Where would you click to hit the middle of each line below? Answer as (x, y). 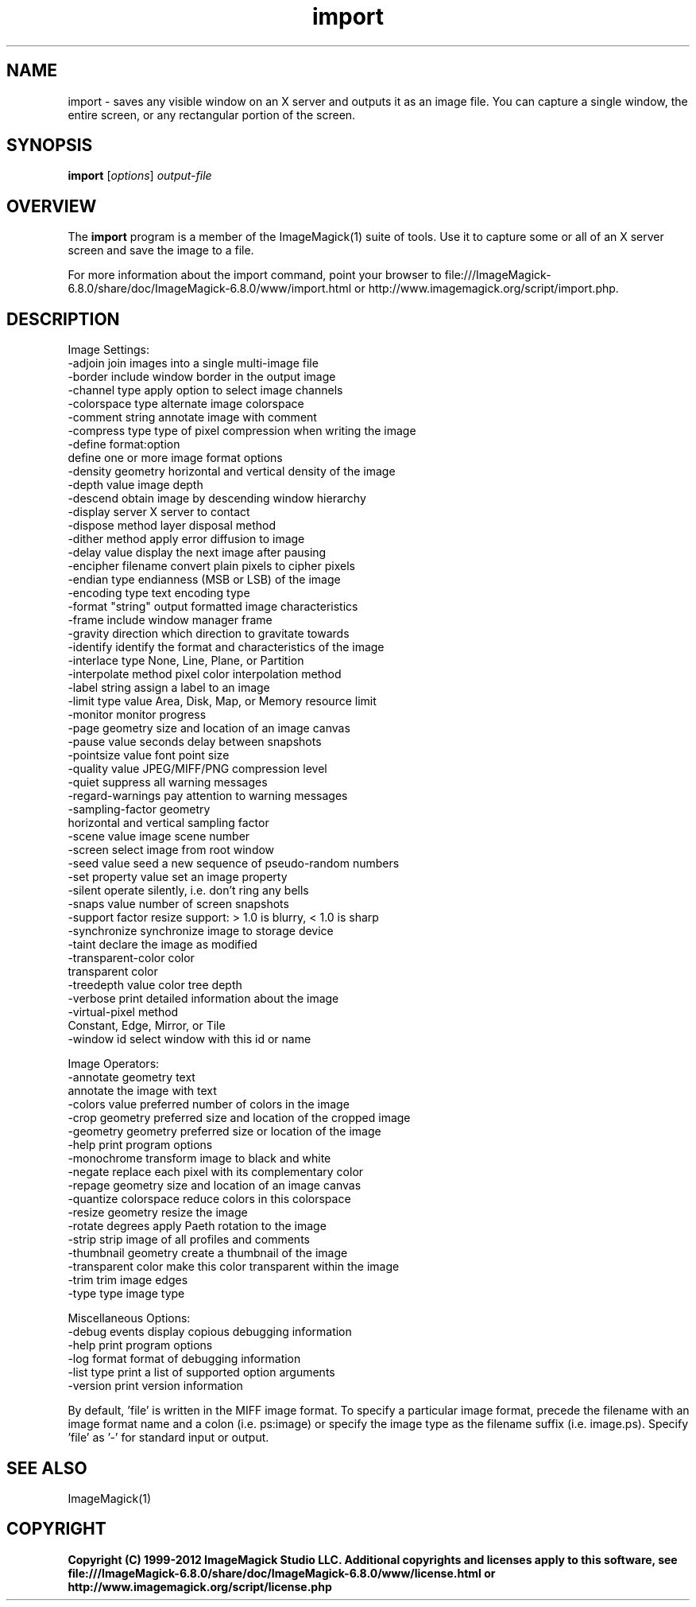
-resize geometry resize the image (158, 1213)
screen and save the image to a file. (161, 250)
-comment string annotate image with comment (192, 417)
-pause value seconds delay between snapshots (195, 742)
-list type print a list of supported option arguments (201, 1372)
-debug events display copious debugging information (210, 1332)
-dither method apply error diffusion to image (186, 539)
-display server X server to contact (159, 512)
